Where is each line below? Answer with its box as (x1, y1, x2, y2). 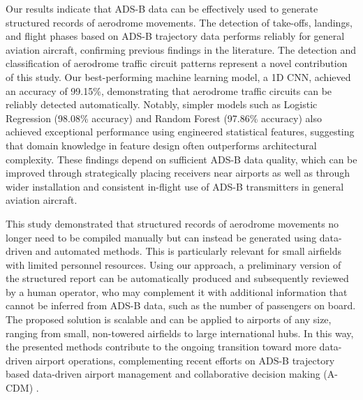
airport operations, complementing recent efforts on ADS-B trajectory (35, 353, 335, 367)
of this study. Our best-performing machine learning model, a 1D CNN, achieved (6, 69, 351, 84)
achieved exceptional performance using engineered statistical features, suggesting (6, 124, 355, 139)
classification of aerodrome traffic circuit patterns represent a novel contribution (6, 56, 348, 71)
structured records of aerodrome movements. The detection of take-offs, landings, (6, 15, 353, 29)
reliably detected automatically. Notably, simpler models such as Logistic (6, 97, 318, 112)
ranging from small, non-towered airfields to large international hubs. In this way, (6, 325, 354, 340)
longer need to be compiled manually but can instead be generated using (6, 230, 317, 244)
